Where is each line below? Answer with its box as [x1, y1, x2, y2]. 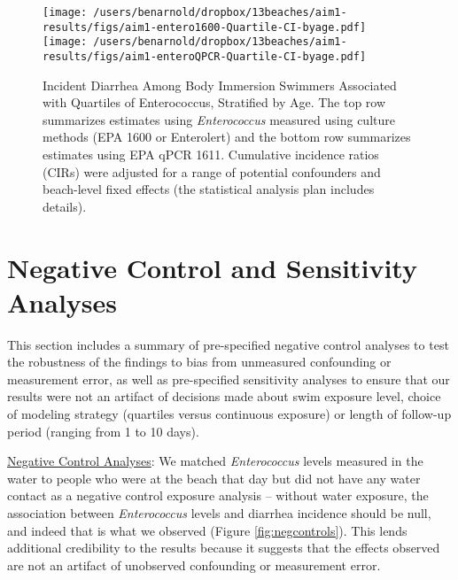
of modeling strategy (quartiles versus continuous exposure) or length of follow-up [7, 405, 452, 423]
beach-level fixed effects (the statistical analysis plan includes [43, 180, 375, 198]
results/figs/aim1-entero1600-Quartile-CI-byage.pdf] [43, 20, 367, 34]
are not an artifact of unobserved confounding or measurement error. [7, 555, 381, 574]
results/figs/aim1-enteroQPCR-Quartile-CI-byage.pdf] [43, 50, 367, 63]
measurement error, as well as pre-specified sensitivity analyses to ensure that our [7, 369, 450, 388]
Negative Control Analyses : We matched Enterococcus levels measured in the [7, 452, 423, 470]
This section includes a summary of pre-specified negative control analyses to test [7, 335, 449, 353]
